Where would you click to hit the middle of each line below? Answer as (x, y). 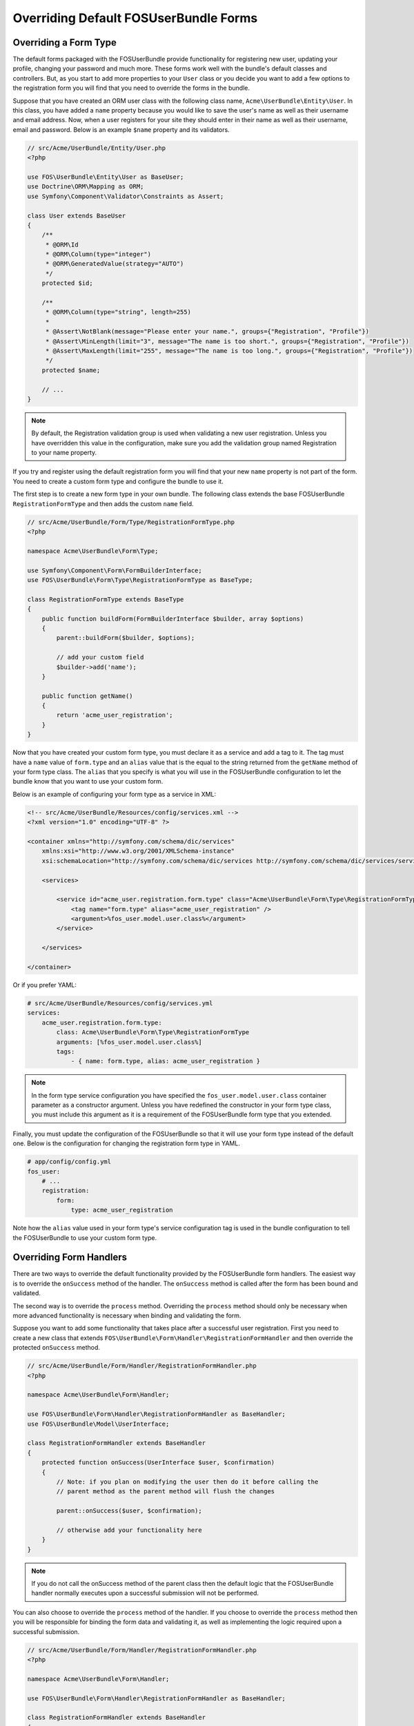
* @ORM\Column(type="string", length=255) (118, 312)
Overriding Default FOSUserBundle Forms (135, 18)
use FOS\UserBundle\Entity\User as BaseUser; (106, 177)
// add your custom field (100, 657)
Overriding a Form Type (65, 42)
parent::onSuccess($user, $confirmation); (129, 1511)
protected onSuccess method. (56, 1348)
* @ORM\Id (62, 244)
